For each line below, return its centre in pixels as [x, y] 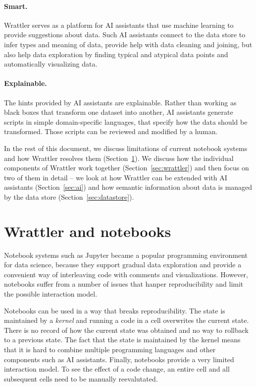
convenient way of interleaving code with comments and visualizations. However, [126, 274]
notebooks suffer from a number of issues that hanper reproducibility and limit [124, 284]
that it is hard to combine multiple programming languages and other [110, 349]
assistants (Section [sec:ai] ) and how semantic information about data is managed [128, 187]
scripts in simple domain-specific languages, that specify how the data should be [126, 121]
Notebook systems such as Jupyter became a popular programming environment [126, 255]
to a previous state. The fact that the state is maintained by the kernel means [122, 340]
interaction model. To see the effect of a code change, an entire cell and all [117, 369]
